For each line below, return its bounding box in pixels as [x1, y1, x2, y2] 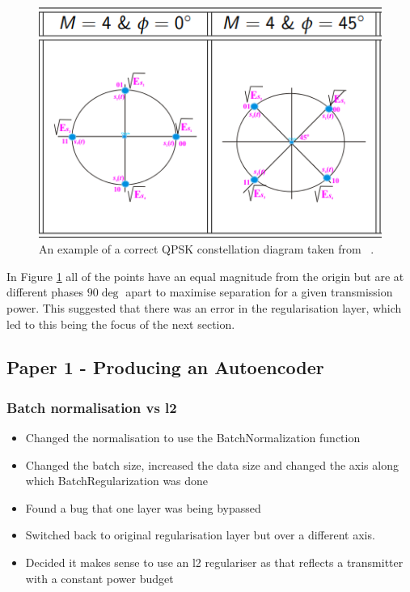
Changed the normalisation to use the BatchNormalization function [25, 429, 361, 446]
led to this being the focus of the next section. [6, 315, 235, 332]
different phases [6, 283, 84, 300]
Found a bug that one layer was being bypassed [25, 499, 261, 516]
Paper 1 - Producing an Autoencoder [6, 355, 324, 380]
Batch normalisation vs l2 [6, 397, 177, 417]
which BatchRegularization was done [25, 472, 209, 489]
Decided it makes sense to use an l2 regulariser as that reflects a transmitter [25, 554, 404, 571]
